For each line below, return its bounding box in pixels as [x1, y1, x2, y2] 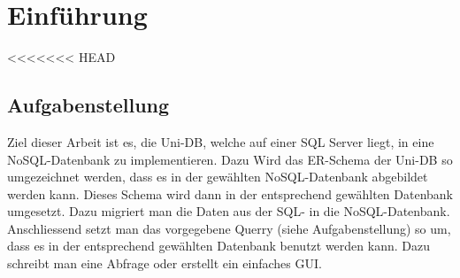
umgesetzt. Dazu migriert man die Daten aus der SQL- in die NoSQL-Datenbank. [7, 202, 450, 220]
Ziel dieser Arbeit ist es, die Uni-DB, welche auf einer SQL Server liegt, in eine [7, 132, 434, 151]
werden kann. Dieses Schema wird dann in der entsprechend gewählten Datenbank [7, 184, 453, 203]
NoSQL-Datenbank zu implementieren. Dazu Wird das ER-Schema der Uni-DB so [7, 150, 453, 168]
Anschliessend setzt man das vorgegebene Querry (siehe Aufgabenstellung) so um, [7, 219, 451, 237]
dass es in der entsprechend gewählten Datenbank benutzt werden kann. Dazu [7, 236, 430, 255]
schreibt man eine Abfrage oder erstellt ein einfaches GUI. [7, 254, 322, 273]
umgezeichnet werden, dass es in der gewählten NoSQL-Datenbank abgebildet [7, 167, 428, 186]
